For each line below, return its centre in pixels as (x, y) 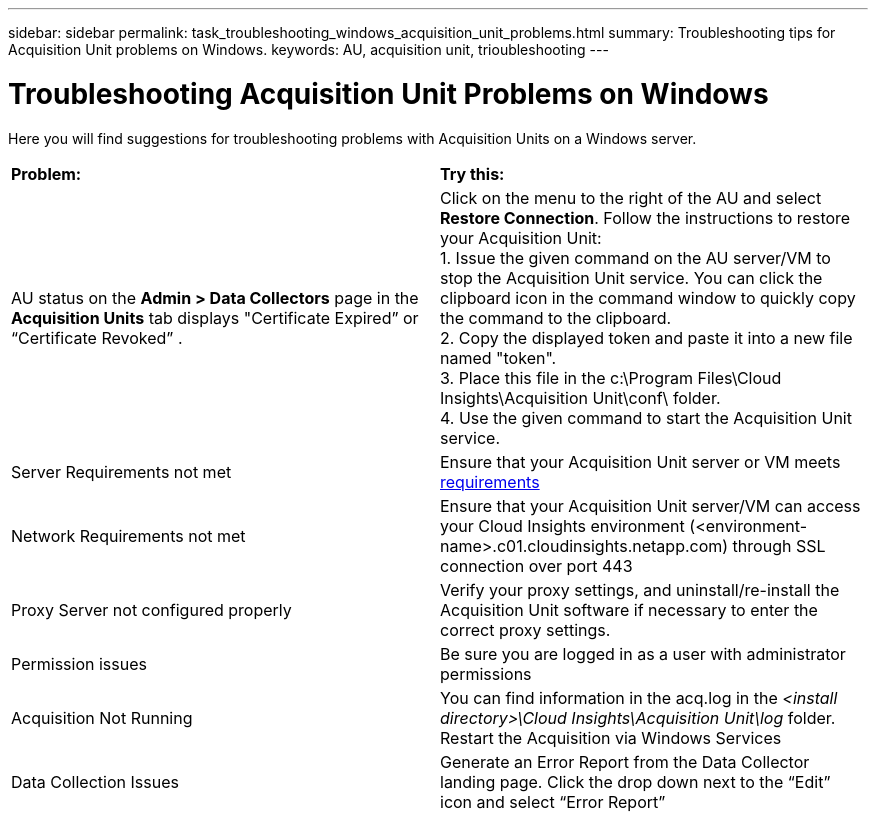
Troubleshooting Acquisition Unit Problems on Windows (388, 93)
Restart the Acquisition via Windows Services (611, 737)
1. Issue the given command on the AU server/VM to (635, 257)
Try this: (472, 173)
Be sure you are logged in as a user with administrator (643, 653)
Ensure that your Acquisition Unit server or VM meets (640, 461)
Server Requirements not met (121, 471)
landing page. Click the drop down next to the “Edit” (635, 781)
